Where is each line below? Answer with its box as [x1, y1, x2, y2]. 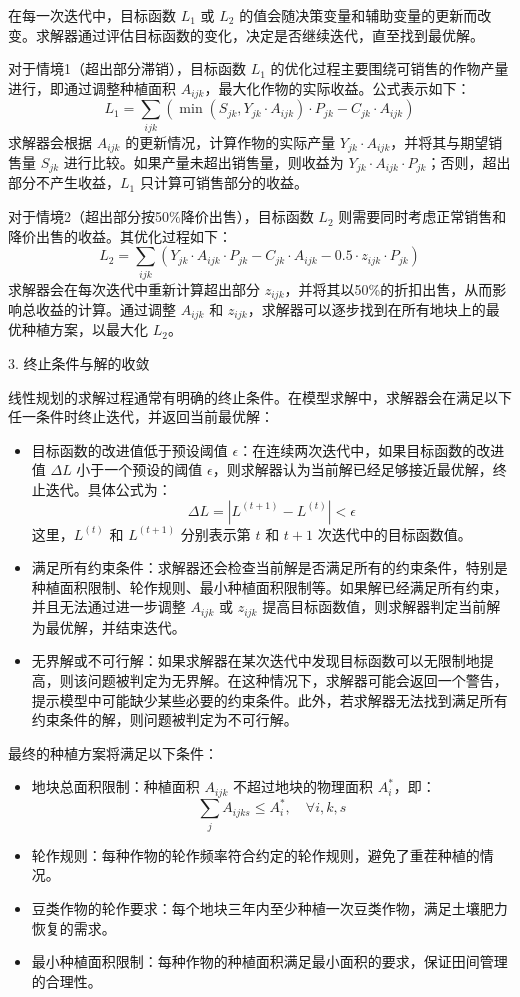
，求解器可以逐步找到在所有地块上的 [247, 299, 486, 320]
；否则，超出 [426, 152, 511, 173]
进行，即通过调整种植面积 [8, 77, 176, 98]
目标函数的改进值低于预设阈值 [31, 439, 228, 460]
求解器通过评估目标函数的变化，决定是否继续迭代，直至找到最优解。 [35, 24, 484, 45]
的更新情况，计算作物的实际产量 [125, 131, 336, 152]
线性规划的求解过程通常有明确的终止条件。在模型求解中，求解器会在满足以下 [8, 386, 512, 407]
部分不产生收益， [8, 172, 120, 193]
